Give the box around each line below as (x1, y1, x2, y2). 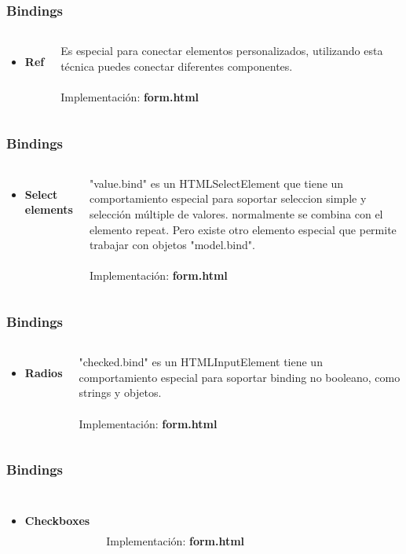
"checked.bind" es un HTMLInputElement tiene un (79, 354, 323, 370)
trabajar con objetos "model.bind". (89, 237, 255, 253)
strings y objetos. (79, 384, 162, 401)
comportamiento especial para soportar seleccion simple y (89, 190, 367, 207)
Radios (24, 365, 63, 381)
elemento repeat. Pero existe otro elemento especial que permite (89, 221, 397, 237)
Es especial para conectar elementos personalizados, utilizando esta (60, 42, 383, 59)
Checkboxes (24, 512, 90, 529)
